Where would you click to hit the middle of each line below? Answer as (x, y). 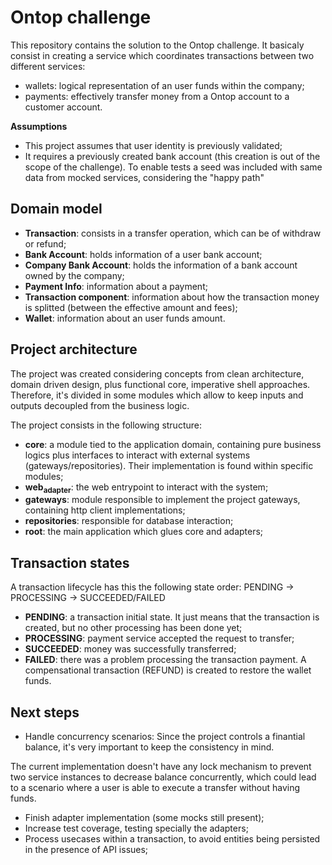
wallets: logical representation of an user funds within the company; (164, 85)
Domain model (56, 209)
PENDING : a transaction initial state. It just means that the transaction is (172, 617)
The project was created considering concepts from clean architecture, (157, 373)
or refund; (45, 243)
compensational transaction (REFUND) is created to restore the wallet (168, 670)
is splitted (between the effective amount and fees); (131, 307)
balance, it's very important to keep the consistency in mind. (149, 747)
